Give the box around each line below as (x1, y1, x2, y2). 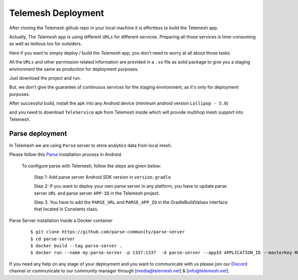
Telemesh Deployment (9, 7, 104, 18)
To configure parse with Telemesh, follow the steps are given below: (21, 163, 161, 169)
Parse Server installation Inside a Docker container (9, 217, 113, 223)
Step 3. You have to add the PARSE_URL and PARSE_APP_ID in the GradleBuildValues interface (34, 199, 228, 206)
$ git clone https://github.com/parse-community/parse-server (30, 229, 185, 235)
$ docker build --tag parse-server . (30, 243, 123, 249)
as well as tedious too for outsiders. (9, 41, 82, 47)
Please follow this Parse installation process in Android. (9, 151, 123, 157)
